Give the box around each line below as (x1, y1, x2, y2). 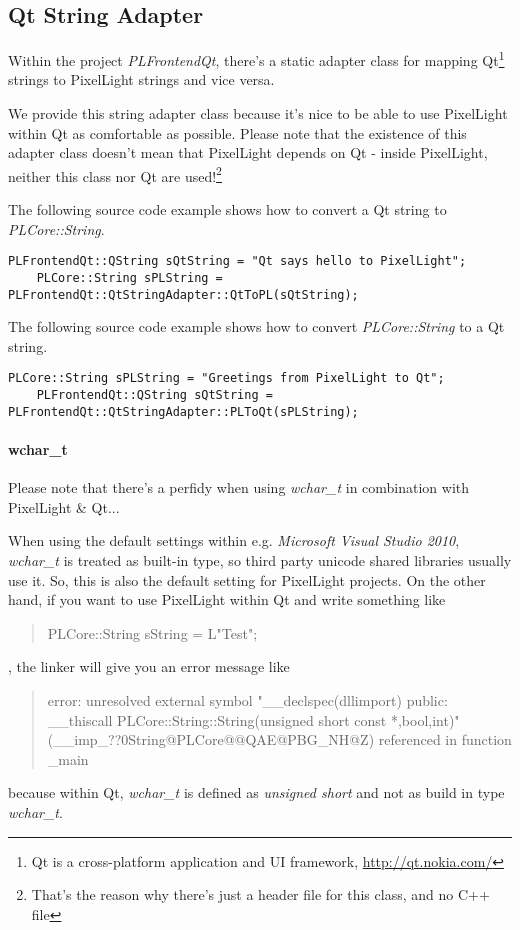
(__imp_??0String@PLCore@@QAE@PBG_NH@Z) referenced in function (47, 729, 512, 750)
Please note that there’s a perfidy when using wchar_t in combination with (8, 477, 470, 498)
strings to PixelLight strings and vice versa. (8, 69, 275, 90)
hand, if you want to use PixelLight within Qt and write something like (8, 589, 446, 610)
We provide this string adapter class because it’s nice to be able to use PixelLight (8, 103, 508, 124)
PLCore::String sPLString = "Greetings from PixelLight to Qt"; (8, 371, 445, 386)
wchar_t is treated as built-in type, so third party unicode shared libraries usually (8, 549, 512, 570)
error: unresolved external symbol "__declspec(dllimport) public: (47, 689, 448, 710)
